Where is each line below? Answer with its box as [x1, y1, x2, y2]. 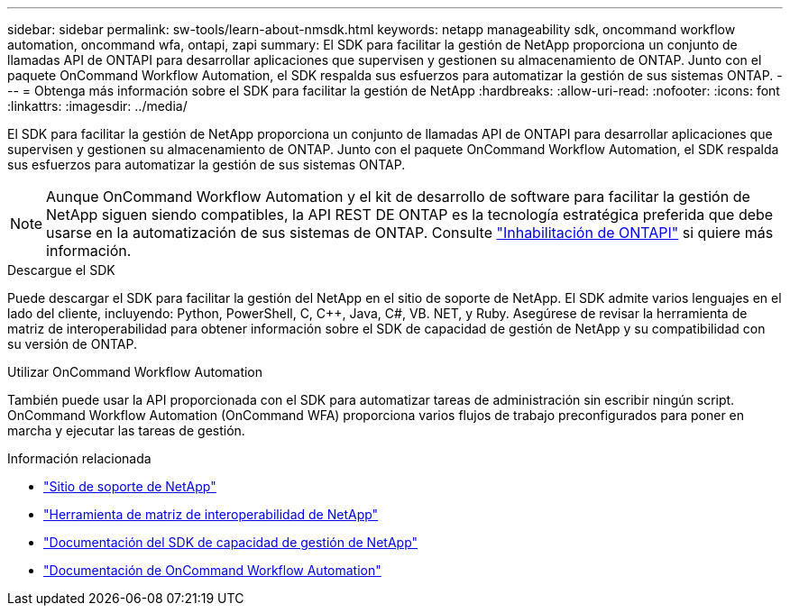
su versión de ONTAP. [7, 336, 137, 352]
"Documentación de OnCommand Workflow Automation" [43, 563, 381, 578]
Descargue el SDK [7, 262, 115, 278]
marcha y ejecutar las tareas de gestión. [7, 423, 245, 438]
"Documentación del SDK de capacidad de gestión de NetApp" [43, 535, 418, 550]
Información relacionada [7, 451, 152, 466]
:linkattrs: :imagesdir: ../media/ [7, 98, 188, 114]
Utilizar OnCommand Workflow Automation [7, 364, 263, 380]
